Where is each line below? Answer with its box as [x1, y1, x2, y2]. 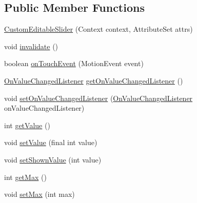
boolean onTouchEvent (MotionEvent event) [4, 58, 144, 69]
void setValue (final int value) [4, 137, 97, 148]
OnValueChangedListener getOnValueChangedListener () [4, 75, 183, 86]
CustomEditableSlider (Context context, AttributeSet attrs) [4, 24, 193, 34]
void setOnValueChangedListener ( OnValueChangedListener [4, 92, 193, 103]
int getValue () [4, 119, 50, 130]
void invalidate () [4, 40, 58, 51]
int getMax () [4, 171, 47, 182]
